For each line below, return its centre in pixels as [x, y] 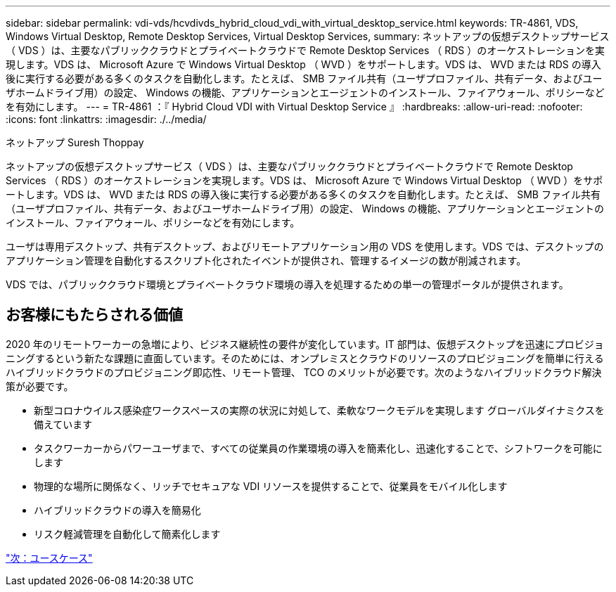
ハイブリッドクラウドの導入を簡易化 [117, 510]
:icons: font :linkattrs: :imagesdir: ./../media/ [106, 119]
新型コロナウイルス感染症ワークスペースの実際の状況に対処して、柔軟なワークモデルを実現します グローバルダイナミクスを [319, 410]
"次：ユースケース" [49, 558]
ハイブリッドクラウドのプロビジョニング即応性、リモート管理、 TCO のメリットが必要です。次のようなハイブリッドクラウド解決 [304, 372]
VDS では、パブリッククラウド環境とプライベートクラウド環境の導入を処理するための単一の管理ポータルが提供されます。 [287, 284]
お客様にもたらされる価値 [94, 315]
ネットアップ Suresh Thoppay [75, 142]
